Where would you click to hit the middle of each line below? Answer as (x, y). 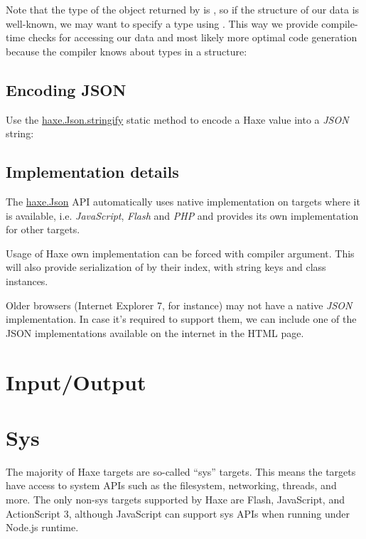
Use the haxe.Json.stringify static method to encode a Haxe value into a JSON (177, 119)
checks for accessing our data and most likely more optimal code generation (193, 37)
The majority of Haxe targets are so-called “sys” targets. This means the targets (181, 471)
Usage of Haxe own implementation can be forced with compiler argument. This (180, 253)
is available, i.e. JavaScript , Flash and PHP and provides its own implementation (182, 215)
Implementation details (92, 172)
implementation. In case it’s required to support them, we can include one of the (181, 319)
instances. (27, 281)
